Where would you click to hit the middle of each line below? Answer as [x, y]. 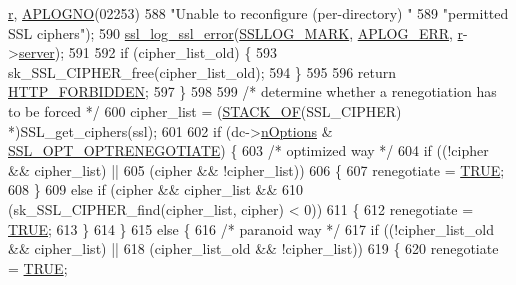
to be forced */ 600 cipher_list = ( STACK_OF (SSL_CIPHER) [205, 110]
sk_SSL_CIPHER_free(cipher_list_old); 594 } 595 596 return [202, 71]
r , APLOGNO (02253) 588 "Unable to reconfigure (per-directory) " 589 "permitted [258, 13]
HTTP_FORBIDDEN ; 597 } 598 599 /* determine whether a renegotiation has [252, 91]
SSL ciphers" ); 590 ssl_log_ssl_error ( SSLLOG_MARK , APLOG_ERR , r [236, 32]
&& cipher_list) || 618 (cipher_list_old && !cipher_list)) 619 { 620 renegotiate [253, 248]
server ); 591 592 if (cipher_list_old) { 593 [148, 52]
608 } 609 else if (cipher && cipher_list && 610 [156, 189]
